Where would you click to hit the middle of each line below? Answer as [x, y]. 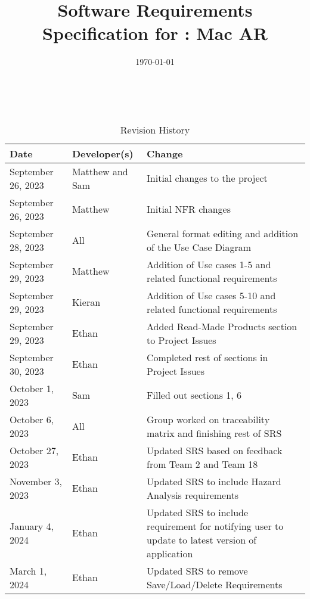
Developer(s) [103, 153]
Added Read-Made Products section [222, 326]
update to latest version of [202, 539]
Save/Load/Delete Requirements [215, 584]
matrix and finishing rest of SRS [214, 433]
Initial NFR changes [189, 209]
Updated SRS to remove [197, 570]
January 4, [32, 526]
